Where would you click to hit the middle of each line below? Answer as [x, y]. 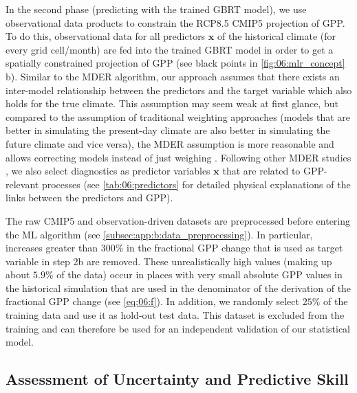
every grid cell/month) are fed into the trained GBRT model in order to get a [170, 49]
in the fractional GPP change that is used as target [235, 248]
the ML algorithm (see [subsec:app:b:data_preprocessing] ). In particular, [159, 234]
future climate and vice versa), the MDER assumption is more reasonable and [170, 143]
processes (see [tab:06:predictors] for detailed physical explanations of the [196, 184]
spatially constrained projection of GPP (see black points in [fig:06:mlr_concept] [175, 63]
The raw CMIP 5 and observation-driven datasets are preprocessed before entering [178, 220]
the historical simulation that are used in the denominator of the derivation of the [178, 288]
